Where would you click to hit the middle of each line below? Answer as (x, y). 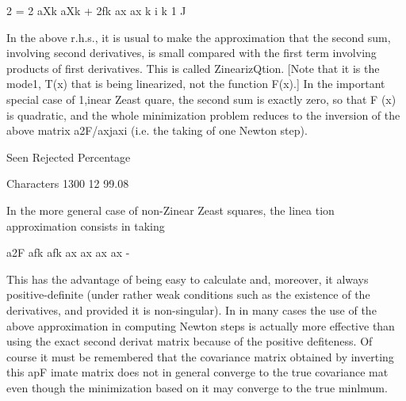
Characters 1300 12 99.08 (68, 183)
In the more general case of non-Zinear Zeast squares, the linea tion (170, 210)
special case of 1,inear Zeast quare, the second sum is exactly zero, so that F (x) (201, 99)
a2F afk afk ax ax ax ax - (68, 252)
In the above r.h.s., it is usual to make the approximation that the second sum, (199, 37)
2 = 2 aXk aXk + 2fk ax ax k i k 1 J (96, 10)
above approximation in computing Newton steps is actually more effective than (201, 325)
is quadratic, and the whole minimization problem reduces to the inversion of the (203, 115)
